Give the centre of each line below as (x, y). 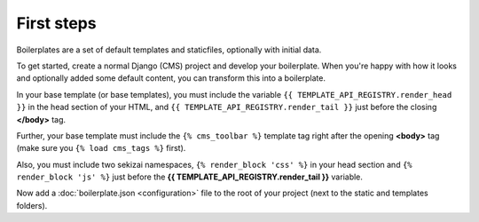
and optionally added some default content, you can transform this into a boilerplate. (171, 78)
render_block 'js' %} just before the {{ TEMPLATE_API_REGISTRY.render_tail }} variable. (190, 177)
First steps (56, 23)
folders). (32, 205)
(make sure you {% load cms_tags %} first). (101, 148)
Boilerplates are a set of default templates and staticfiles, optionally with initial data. (169, 50)
